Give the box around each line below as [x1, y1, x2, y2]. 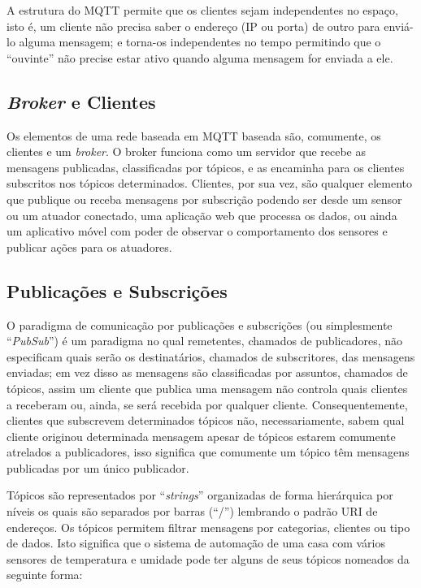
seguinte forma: [7, 566, 83, 583]
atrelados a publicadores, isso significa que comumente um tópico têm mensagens [7, 443, 410, 460]
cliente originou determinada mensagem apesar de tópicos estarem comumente [7, 427, 396, 444]
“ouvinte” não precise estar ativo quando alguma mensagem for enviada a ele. [7, 49, 393, 66]
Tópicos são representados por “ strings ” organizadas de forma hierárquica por [7, 486, 393, 504]
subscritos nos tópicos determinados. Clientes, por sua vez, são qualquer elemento [7, 175, 412, 192]
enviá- [384, 17, 414, 34]
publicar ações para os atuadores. [7, 238, 172, 255]
